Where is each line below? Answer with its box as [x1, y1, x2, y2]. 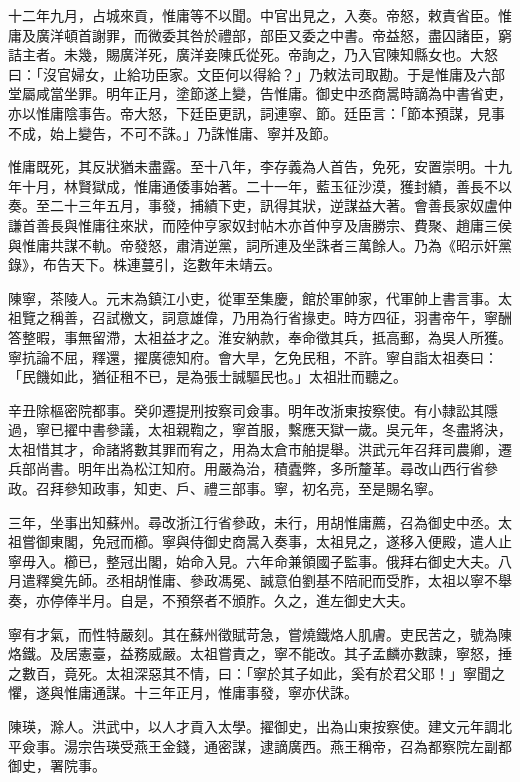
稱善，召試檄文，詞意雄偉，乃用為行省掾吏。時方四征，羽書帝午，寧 [49, 307, 498, 328]
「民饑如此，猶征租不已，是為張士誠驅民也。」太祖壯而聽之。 [8, 366, 407, 387]
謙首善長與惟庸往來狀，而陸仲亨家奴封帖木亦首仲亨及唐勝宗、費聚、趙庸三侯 [8, 214, 512, 235]
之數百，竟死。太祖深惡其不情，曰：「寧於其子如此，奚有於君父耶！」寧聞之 [8, 662, 505, 683]
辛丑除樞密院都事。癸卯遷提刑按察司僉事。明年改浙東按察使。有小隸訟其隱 [8, 399, 498, 420]
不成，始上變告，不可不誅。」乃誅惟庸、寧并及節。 [8, 122, 337, 143]
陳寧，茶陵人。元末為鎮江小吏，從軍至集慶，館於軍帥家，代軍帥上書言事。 [8, 287, 498, 308]
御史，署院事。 [8, 755, 106, 776]
